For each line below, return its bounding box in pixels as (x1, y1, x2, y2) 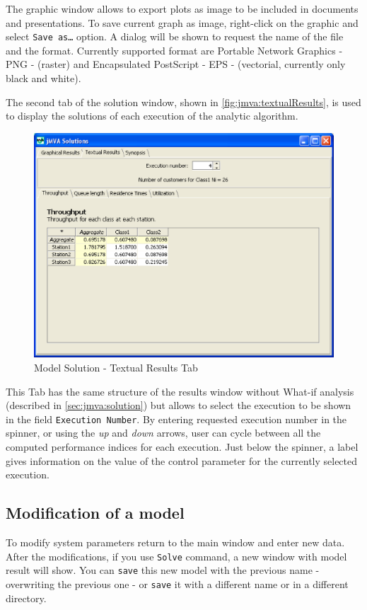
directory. (6, 590, 47, 605)
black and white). (6, 71, 81, 86)
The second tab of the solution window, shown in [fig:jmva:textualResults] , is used (6, 94, 361, 109)
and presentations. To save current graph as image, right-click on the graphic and (6, 15, 359, 30)
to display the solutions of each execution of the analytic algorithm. (6, 108, 298, 123)
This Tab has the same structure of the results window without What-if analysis (6, 384, 354, 398)
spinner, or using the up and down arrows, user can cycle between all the (6, 425, 321, 440)
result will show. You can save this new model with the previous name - (6, 563, 320, 577)
